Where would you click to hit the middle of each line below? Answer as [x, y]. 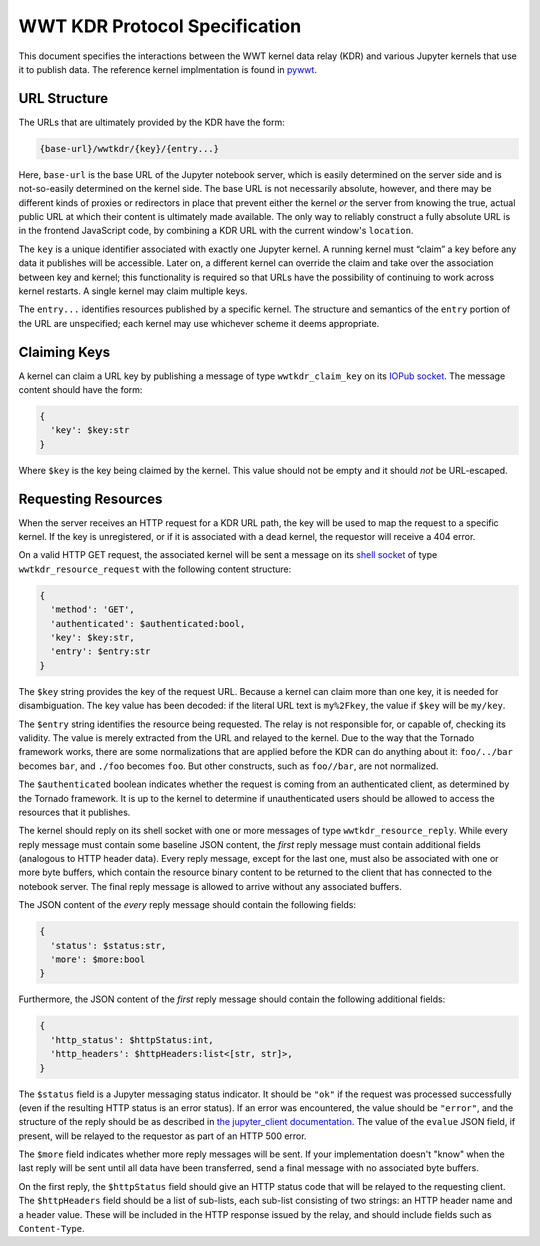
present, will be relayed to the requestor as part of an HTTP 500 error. [162, 1136]
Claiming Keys [64, 351]
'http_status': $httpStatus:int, [132, 1039]
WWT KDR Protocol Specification [160, 26]
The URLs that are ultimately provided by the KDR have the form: [151, 122]
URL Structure [63, 98]
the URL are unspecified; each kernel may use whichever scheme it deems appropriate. [199, 323]
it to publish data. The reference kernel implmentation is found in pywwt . [167, 69]
